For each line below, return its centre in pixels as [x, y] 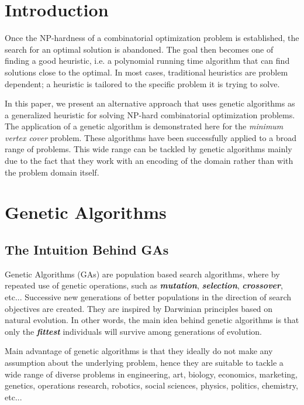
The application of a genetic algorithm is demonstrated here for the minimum [144, 126]
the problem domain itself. [52, 172]
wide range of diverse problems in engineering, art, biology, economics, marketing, [151, 374]
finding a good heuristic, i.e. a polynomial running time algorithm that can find [147, 61]
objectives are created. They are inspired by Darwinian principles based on [139, 308]
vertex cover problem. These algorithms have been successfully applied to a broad [151, 137]
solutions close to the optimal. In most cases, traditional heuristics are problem [146, 72]
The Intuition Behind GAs [87, 250]
